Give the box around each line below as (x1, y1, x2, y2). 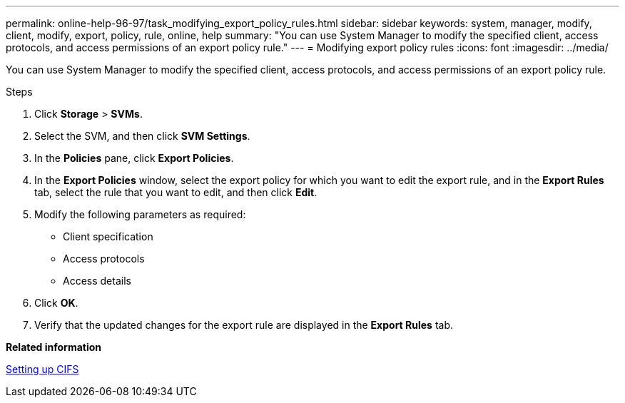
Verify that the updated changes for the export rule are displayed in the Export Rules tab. (34, 319, 454, 331)
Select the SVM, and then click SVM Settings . (34, 130, 250, 142)
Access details (63, 275, 131, 287)
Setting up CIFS (6, 363, 79, 375)
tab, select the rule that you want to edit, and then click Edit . (34, 186, 317, 198)
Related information (6, 341, 102, 353)
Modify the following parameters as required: (34, 208, 246, 220)
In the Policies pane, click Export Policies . (34, 152, 234, 164)
